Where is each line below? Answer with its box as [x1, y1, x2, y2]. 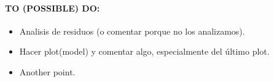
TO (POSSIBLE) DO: [5, 1, 100, 14]
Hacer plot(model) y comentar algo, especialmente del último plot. [19, 45, 270, 58]
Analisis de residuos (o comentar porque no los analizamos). [19, 24, 245, 37]
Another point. [19, 65, 76, 78]
